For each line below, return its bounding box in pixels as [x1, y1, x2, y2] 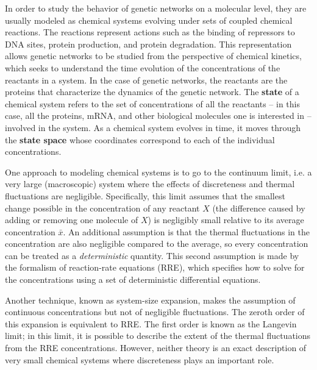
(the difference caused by [212, 201, 305, 214]
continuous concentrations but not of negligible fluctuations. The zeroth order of [5, 305, 305, 318]
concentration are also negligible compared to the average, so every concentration [5, 237, 308, 250]
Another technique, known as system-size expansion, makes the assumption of [5, 293, 296, 306]
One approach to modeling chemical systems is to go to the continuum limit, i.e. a [5, 165, 312, 178]
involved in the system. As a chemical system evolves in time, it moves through [5, 121, 301, 133]
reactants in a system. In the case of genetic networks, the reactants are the [5, 73, 288, 86]
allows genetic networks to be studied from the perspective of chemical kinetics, [5, 49, 302, 62]
